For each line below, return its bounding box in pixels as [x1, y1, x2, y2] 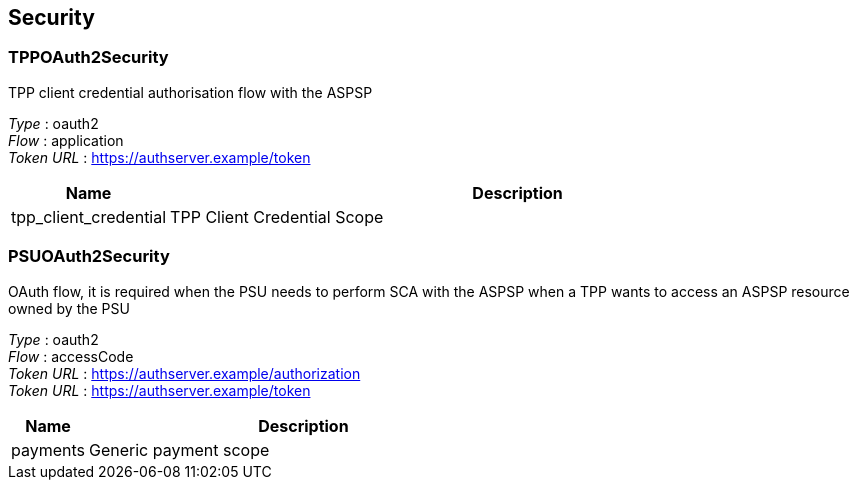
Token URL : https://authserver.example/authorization [8, 364, 361, 382]
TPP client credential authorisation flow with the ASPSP [8, 83, 373, 101]
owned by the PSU [8, 299, 130, 317]
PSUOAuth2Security [8, 246, 170, 267]
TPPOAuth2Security [8, 47, 169, 68]
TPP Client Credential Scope [170, 206, 384, 227]
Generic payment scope [89, 439, 270, 460]
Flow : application [8, 131, 124, 149]
